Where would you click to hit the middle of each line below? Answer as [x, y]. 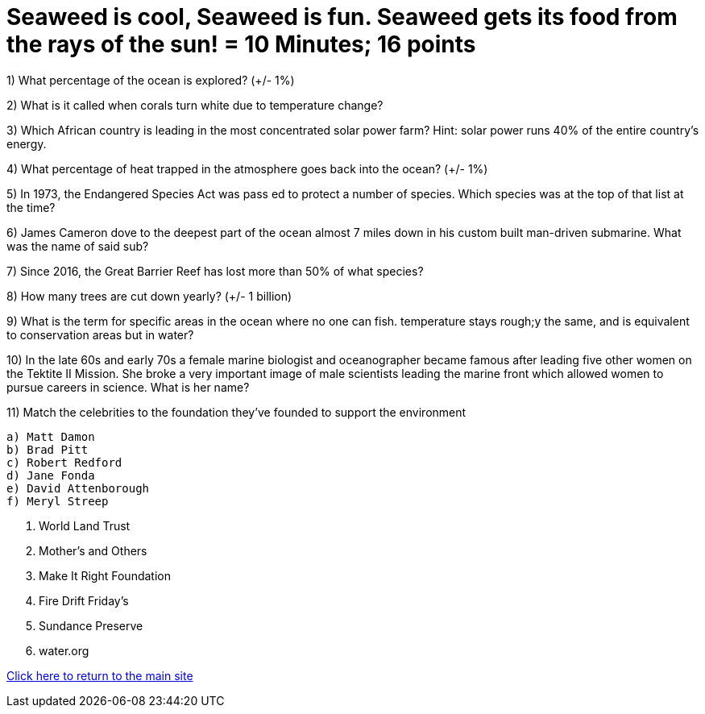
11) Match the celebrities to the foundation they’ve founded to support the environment [236, 412]
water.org [64, 650]
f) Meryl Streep [58, 501]
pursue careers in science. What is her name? [128, 387]
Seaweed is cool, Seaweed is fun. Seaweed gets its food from [342, 17]
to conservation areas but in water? [100, 334]
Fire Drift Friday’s [84, 600]
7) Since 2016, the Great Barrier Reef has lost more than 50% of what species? [215, 271]
